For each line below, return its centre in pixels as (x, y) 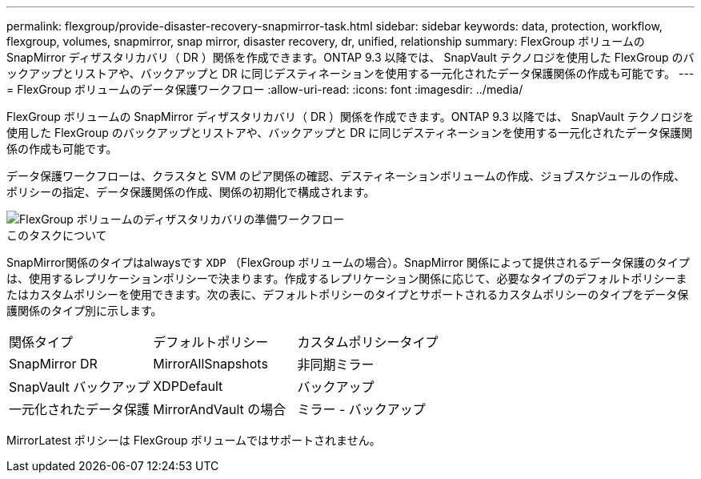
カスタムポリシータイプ (368, 342)
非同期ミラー (336, 364)
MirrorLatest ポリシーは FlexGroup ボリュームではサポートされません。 (194, 440)
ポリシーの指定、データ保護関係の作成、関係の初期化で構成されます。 (191, 192)
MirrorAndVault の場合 (220, 409)
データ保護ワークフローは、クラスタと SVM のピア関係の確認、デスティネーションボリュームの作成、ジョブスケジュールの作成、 (346, 176)
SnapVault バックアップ (80, 387)
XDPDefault (188, 386)
